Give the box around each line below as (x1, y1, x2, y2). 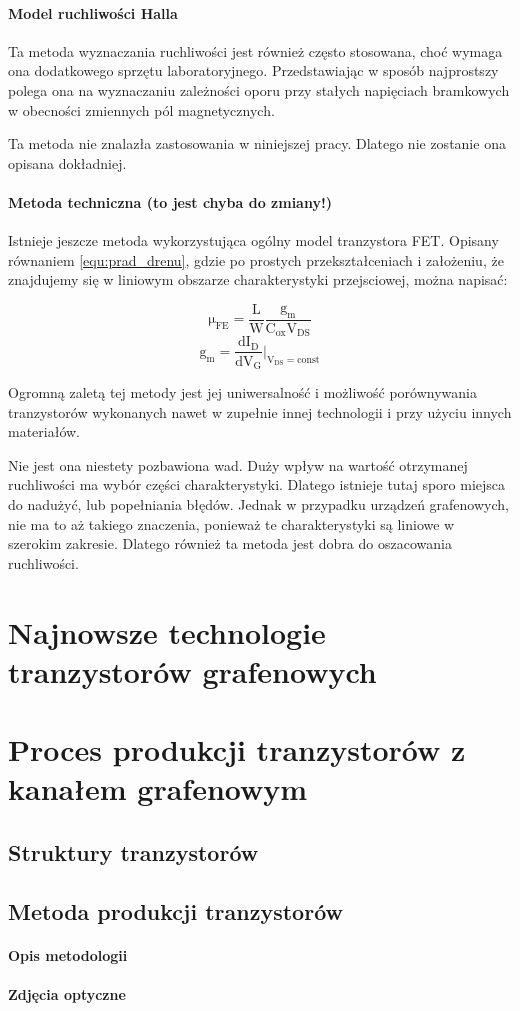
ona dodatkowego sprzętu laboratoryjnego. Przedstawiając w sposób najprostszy (8, 60, 499, 81)
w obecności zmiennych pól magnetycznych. (8, 99, 275, 120)
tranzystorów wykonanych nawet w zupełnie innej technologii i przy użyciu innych (8, 401, 512, 422)
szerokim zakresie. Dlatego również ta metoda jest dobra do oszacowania (8, 533, 452, 554)
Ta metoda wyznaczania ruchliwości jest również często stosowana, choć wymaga (8, 40, 503, 61)
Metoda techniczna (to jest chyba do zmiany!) (8, 191, 333, 212)
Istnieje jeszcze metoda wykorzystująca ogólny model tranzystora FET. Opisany (8, 230, 499, 251)
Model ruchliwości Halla (8, 2, 178, 23)
